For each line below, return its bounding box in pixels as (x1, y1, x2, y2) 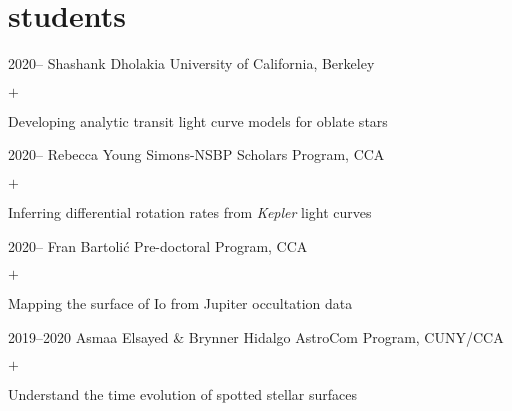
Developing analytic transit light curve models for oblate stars (8, 110, 388, 131)
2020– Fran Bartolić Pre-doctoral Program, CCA (8, 235, 308, 256)
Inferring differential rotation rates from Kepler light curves (8, 201, 372, 222)
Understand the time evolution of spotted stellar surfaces (8, 384, 357, 405)
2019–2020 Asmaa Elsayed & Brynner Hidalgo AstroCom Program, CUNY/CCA (8, 326, 504, 347)
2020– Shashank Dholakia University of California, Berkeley (8, 53, 375, 74)
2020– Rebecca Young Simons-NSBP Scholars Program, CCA (8, 144, 385, 165)
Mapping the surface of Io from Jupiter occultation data (8, 293, 353, 314)
